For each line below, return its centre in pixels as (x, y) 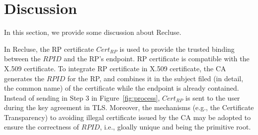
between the (22, 59)
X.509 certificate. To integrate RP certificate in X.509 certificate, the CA (115, 68)
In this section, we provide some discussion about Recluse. (93, 32)
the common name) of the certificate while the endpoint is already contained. (122, 88)
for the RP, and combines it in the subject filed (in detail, (155, 78)
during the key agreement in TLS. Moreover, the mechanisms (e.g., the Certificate (129, 107)
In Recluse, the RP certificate (49, 49)
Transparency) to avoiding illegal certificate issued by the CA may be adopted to (128, 117)
